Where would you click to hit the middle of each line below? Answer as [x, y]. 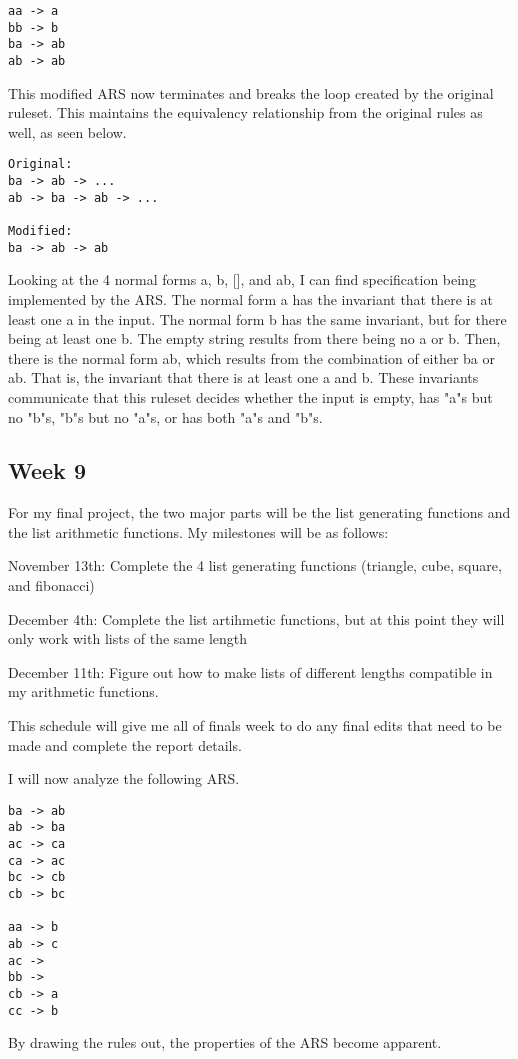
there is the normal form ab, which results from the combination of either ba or [252, 357]
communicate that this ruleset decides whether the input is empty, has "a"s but [250, 396]
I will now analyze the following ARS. [124, 778]
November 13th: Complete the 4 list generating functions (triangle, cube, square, [255, 565]
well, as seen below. [67, 131]
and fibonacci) [51, 585]
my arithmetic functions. [83, 691]
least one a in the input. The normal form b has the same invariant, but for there [257, 318]
